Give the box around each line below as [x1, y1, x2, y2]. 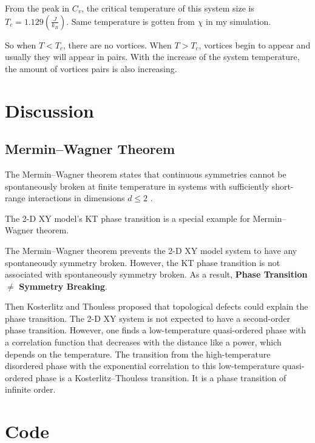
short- [271, 179, 294, 192]
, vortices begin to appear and [198, 38, 311, 51]
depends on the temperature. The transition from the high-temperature [5, 347, 271, 360]
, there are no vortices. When [63, 38, 172, 51]
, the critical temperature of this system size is [81, 2, 254, 14]
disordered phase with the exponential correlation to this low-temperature [5, 359, 280, 372]
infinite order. [5, 383, 56, 396]
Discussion [5, 98, 94, 122]
